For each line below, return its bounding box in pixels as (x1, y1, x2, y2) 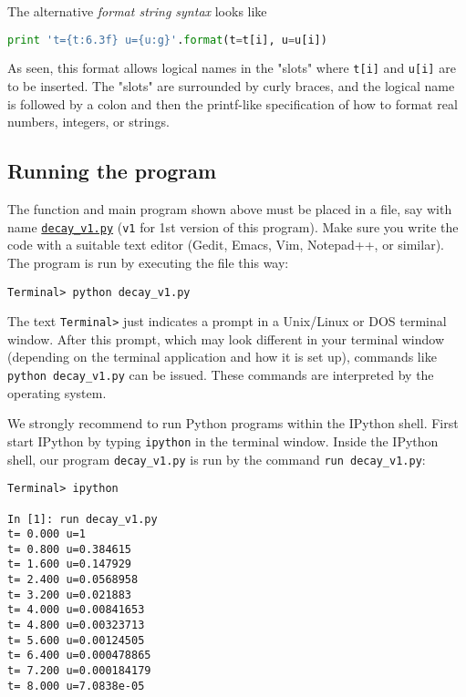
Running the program (7, 157, 217, 185)
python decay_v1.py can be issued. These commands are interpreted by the (7, 365, 434, 384)
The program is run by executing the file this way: (7, 252, 289, 272)
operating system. (7, 383, 107, 402)
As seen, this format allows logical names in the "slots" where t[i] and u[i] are (7, 58, 456, 77)
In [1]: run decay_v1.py (7, 512, 158, 526)
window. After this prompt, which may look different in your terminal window (7, 329, 445, 348)
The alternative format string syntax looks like (7, 2, 267, 20)
